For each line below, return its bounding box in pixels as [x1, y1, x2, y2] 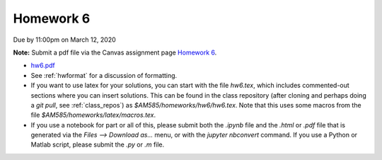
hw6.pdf [30, 61, 56, 70]
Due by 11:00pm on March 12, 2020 [13, 35, 116, 44]
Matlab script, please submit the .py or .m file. [30, 140, 165, 149]
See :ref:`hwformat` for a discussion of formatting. [30, 71, 178, 79]
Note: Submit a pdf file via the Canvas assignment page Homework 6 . [13, 48, 217, 57]
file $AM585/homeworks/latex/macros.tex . [30, 110, 156, 120]
